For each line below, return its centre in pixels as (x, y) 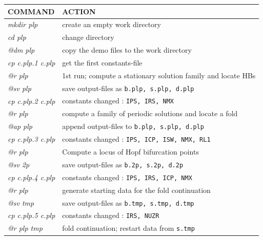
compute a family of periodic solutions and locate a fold (150, 113)
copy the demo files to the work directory (127, 50)
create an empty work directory (112, 24)
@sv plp (19, 88)
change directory (88, 37)
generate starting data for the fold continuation (136, 190)
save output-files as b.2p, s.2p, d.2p (123, 164)
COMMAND (31, 11)
